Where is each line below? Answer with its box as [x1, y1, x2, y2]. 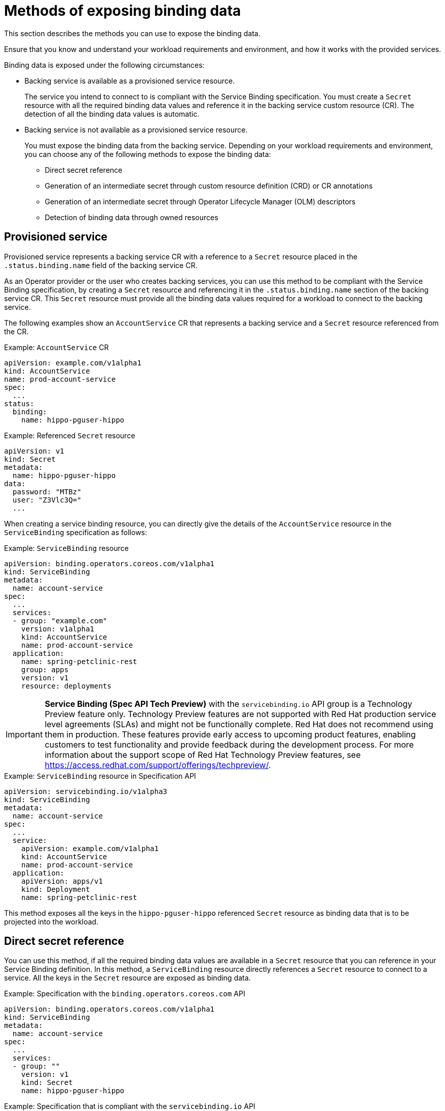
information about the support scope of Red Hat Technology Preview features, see [44, 749, 361, 760]
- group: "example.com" [12, 616, 107, 625]
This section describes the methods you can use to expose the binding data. [4, 29, 261, 38]
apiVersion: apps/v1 [21, 877, 103, 885]
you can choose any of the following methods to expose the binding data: [24, 149, 271, 158]
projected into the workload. [4, 917, 99, 926]
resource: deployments [21, 681, 112, 690]
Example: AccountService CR [4, 342, 109, 352]
